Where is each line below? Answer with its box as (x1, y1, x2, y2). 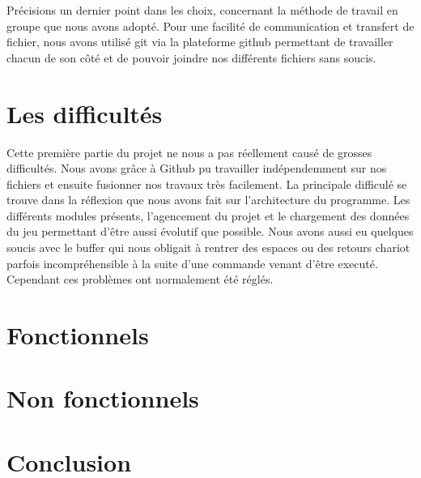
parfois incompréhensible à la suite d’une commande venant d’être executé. (6, 254, 378, 271)
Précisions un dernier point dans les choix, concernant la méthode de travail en (6, 2, 398, 18)
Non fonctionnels (6, 382, 199, 415)
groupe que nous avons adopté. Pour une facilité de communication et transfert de (6, 17, 415, 34)
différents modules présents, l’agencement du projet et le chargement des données (6, 207, 410, 224)
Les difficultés (6, 96, 163, 130)
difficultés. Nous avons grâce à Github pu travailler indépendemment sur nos (6, 160, 387, 177)
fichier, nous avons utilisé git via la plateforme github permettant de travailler (6, 33, 393, 50)
